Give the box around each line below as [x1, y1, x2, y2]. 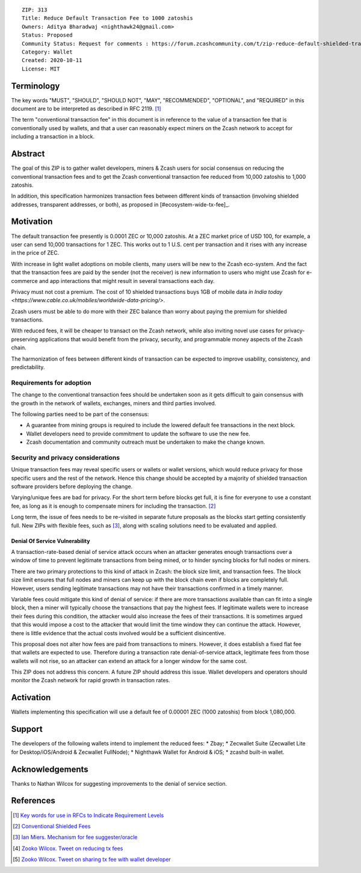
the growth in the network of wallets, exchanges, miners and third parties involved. [11, 399, 217, 406]
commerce [11, 277, 39, 284]
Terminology [11, 81, 60, 91]
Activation [11, 692, 51, 703]
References [11, 795, 55, 806]
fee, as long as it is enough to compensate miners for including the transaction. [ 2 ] [11, 502, 216, 509]
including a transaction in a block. [11, 133, 95, 140]
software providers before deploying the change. [11, 483, 133, 490]
